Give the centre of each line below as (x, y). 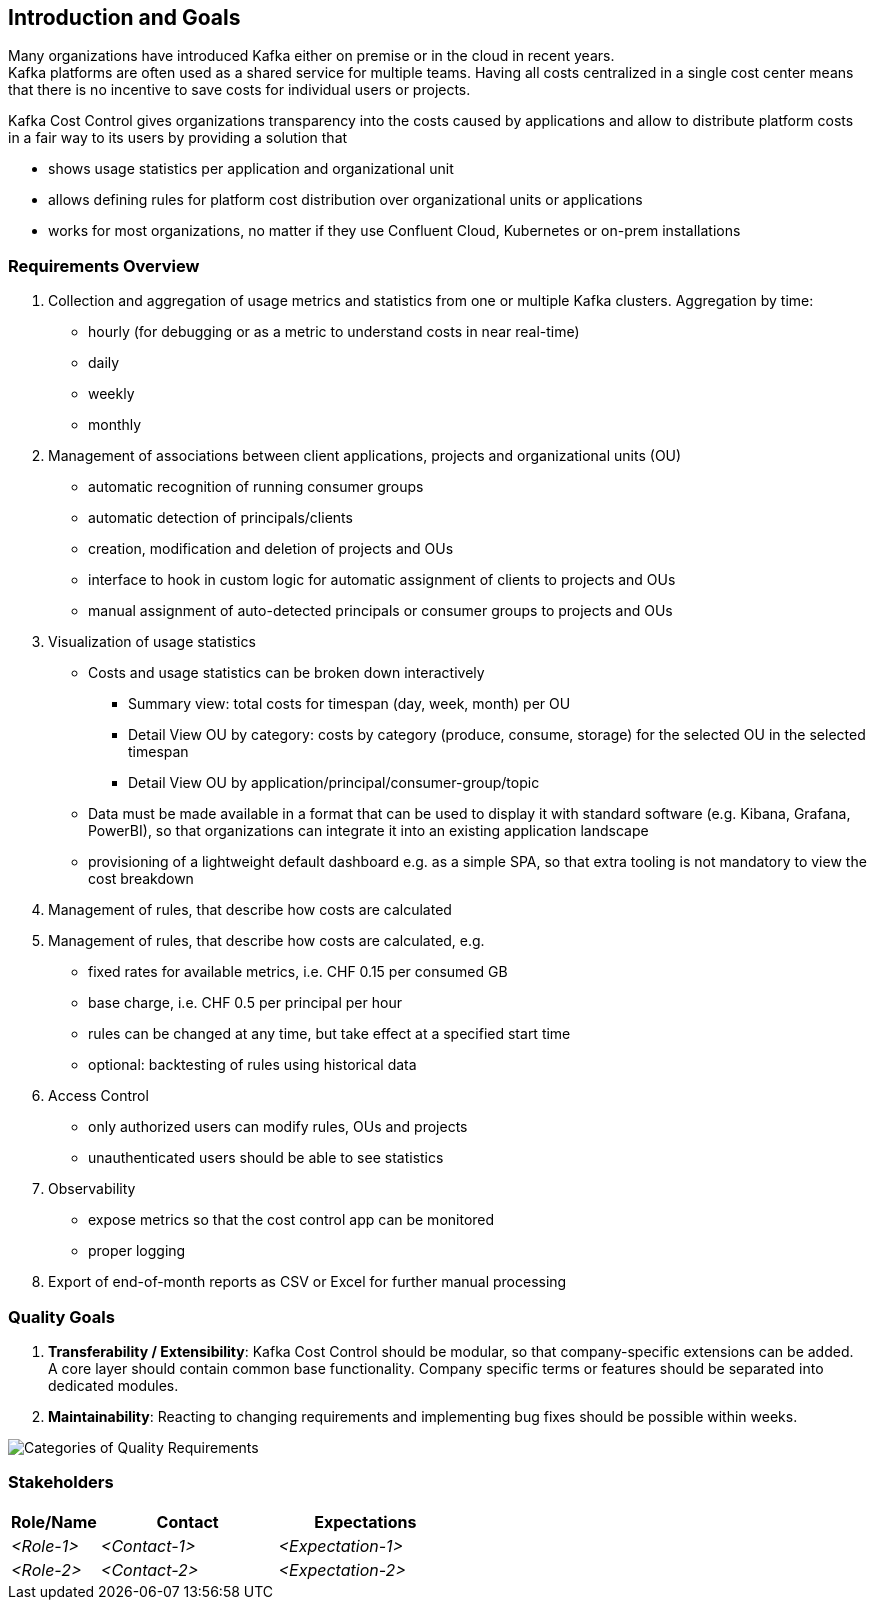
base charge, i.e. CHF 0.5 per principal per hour (245, 1003)
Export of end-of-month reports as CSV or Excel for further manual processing (307, 1282)
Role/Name (54, 1521)
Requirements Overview (104, 265)
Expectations (365, 1521)
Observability (92, 1189)
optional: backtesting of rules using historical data (252, 1065)
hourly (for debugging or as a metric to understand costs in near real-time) (334, 332)
